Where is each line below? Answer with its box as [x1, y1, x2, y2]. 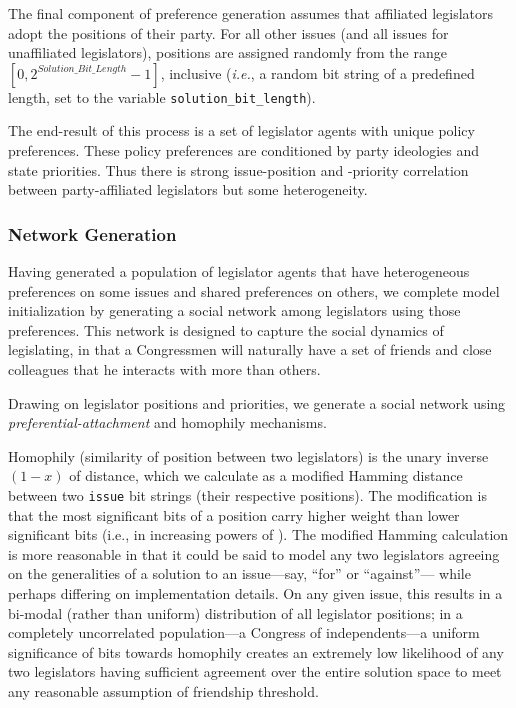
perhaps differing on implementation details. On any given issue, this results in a [8, 583, 503, 603]
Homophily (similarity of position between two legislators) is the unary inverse [8, 445, 489, 466]
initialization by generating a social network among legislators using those [8, 300, 461, 321]
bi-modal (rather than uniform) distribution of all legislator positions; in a [8, 602, 463, 623]
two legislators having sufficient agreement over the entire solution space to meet [8, 661, 502, 682]
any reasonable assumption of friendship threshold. [8, 680, 319, 701]
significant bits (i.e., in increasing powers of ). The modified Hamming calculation [8, 524, 509, 545]
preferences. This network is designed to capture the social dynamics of [8, 319, 444, 340]
